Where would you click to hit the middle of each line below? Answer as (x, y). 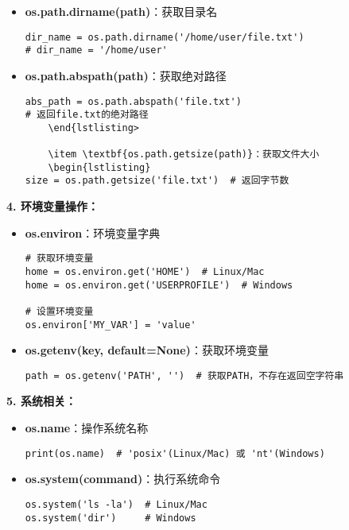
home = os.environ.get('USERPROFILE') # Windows (159, 285)
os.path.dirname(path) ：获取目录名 (121, 11)
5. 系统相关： (41, 401)
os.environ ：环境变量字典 (93, 232)
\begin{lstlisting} (99, 167)
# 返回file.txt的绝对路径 (87, 115)
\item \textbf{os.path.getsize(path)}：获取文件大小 (184, 155)
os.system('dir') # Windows (111, 518)
